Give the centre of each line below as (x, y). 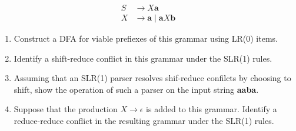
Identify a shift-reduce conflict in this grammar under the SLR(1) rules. (143, 58)
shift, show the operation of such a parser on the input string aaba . (136, 89)
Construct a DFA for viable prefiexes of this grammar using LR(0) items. (146, 38)
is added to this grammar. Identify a (212, 109)
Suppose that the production (66, 109)
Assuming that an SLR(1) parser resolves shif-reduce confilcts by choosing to (152, 78)
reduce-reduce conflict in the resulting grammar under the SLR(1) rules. (144, 121)
